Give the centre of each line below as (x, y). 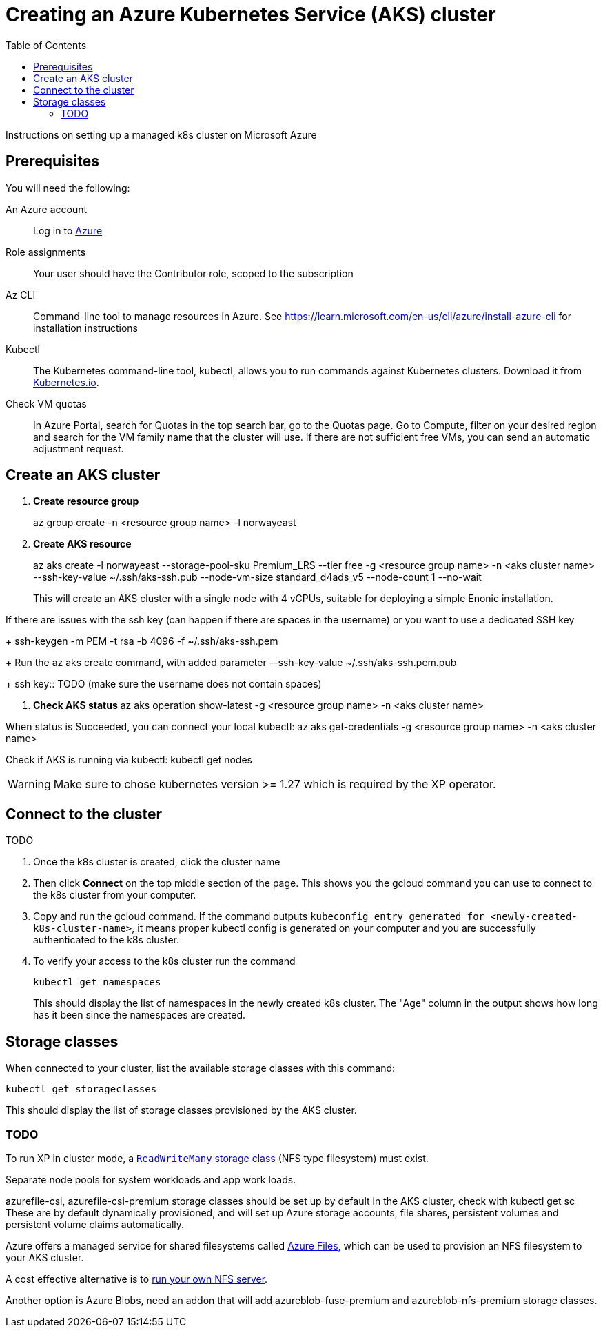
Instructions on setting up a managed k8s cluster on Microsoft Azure (161, 134)
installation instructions (85, 328)
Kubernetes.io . (66, 382)
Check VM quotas (46, 403)
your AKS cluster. (45, 1257)
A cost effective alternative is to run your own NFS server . (137, 1279)
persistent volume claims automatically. (95, 1224)
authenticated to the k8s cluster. (106, 940)
